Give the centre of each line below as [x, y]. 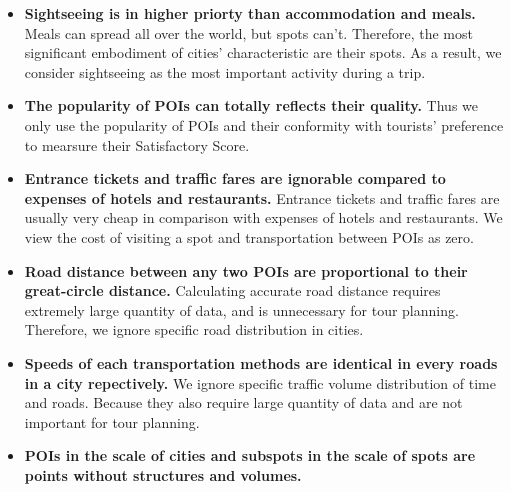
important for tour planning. [112, 421]
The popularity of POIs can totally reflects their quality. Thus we [251, 105]
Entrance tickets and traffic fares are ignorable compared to [235, 178]
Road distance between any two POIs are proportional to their [246, 270]
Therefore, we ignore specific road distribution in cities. [194, 329]
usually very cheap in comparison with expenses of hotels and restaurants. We [263, 217]
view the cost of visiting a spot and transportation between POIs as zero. [249, 236]
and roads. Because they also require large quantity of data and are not [243, 402]
